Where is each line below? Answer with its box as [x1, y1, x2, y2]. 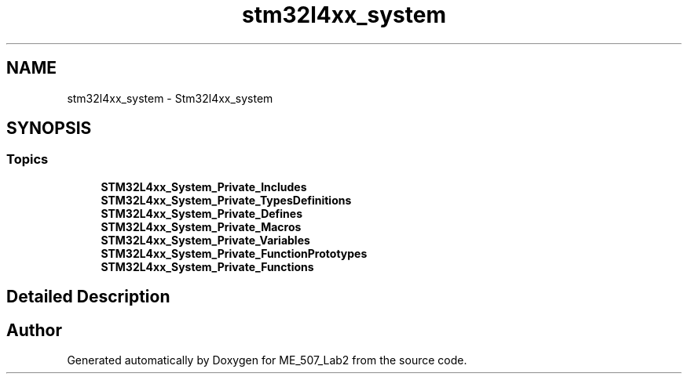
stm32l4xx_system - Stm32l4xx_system [67, 91, 273, 105]
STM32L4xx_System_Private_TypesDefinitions [101, 193, 352, 207]
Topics [6, 151, 49, 168]
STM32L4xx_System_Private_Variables [101, 233, 310, 247]
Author [6, 320, 62, 340]
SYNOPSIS [6, 118, 92, 139]
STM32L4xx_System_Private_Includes [101, 179, 307, 194]
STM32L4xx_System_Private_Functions [101, 259, 314, 273]
